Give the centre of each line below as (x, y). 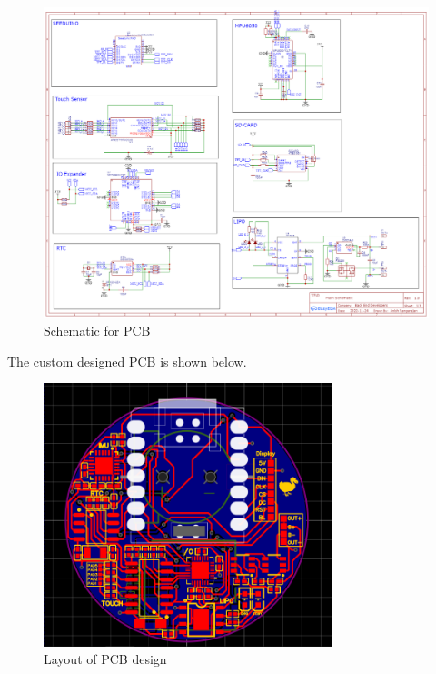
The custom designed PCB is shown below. (127, 361)
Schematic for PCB (97, 331)
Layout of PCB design (105, 659)
